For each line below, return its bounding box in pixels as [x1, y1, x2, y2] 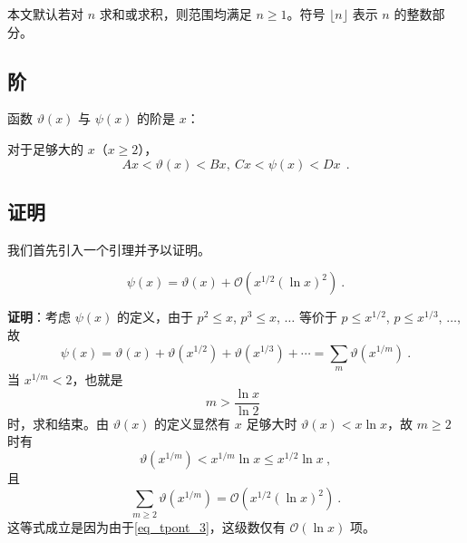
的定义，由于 [116, 307, 193, 326]
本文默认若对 [7, 5, 83, 23]
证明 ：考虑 [7, 307, 71, 326]
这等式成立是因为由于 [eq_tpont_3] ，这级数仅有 [7, 517, 286, 536]
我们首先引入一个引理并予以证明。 [7, 239, 210, 258]
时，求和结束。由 [7, 413, 109, 432]
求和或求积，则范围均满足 [99, 5, 252, 23]
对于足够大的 [7, 139, 83, 158]
